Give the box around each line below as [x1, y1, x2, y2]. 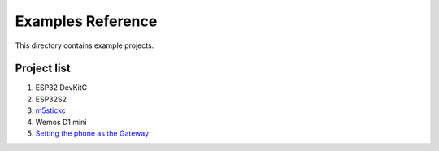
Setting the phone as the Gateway [35, 128, 150, 138]
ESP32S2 [35, 94, 67, 104]
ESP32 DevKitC [35, 83, 88, 93]
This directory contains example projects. [15, 41, 154, 50]
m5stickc [35, 106, 67, 115]
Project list [15, 62, 71, 75]
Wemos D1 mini [35, 117, 87, 127]
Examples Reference [15, 12, 158, 30]
